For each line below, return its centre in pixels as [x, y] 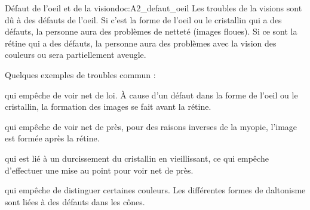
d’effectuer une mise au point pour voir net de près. [99, 170]
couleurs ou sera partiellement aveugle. [76, 55]
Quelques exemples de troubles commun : [80, 74]
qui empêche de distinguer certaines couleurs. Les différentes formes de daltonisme [155, 190]
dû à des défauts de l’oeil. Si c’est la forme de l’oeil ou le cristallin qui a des [143, 19]
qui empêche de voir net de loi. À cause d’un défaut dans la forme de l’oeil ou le [151, 95]
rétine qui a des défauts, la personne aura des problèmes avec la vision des [141, 43]
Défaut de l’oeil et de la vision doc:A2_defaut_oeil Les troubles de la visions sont [154, 8]
